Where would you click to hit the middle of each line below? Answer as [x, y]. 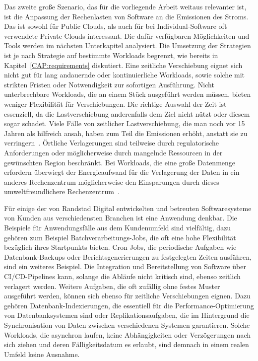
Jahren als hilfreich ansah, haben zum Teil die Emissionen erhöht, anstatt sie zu [126, 133]
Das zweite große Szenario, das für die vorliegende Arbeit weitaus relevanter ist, [125, 6]
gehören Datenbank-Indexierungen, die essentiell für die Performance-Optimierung [129, 305]
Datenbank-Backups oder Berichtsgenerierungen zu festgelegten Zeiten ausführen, [128, 256]
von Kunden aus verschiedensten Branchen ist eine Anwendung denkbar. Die [121, 218]
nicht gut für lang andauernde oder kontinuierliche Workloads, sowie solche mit [125, 75]
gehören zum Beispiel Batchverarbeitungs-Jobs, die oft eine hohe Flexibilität [120, 237]
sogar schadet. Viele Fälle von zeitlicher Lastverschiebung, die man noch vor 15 [125, 123]
